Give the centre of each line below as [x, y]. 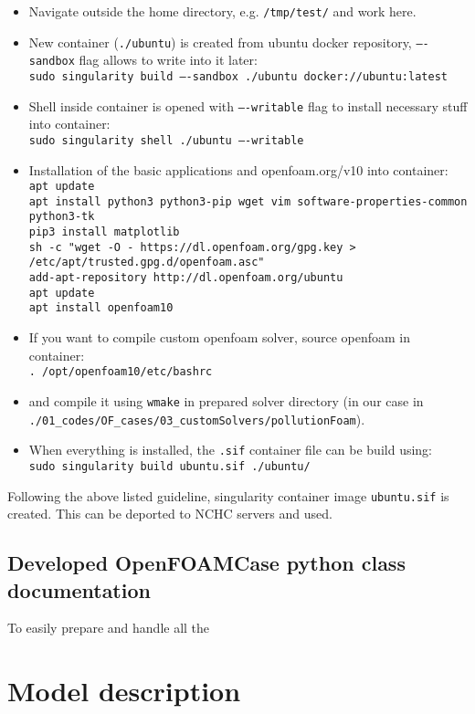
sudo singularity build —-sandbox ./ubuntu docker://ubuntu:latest [238, 76]
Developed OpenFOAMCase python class [206, 563]
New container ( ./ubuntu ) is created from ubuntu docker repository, [220, 42]
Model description [124, 691]
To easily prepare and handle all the [109, 628]
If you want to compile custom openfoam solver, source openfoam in [219, 337]
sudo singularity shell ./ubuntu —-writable [166, 140]
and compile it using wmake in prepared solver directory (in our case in [226, 400]
